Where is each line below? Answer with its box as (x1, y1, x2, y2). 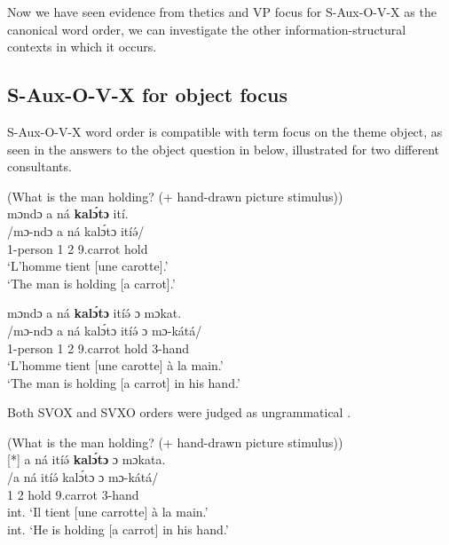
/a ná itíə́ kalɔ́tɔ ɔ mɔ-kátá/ (7, 468, 159, 486)
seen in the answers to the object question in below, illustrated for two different (7, 139, 440, 158)
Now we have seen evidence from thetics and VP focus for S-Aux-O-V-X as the (7, 3, 437, 20)
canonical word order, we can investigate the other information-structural (7, 20, 406, 38)
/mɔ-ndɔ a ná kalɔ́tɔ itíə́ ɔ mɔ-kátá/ (7, 320, 202, 339)
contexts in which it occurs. (7, 37, 157, 56)
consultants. (7, 157, 72, 176)
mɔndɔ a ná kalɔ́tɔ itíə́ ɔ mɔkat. (7, 304, 182, 322)
